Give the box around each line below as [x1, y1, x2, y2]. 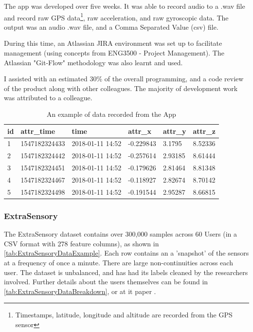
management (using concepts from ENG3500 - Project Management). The [4, 48, 224, 58]
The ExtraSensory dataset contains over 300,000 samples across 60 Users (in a [4, 229, 237, 239]
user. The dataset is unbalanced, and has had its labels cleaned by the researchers [4, 267, 248, 277]
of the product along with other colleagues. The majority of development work [4, 83, 238, 93]
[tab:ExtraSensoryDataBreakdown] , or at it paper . [4, 286, 156, 296]
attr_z [193, 126, 216, 136]
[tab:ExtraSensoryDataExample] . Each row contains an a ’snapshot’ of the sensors [4, 248, 249, 258]
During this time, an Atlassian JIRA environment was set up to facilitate [4, 38, 222, 48]
